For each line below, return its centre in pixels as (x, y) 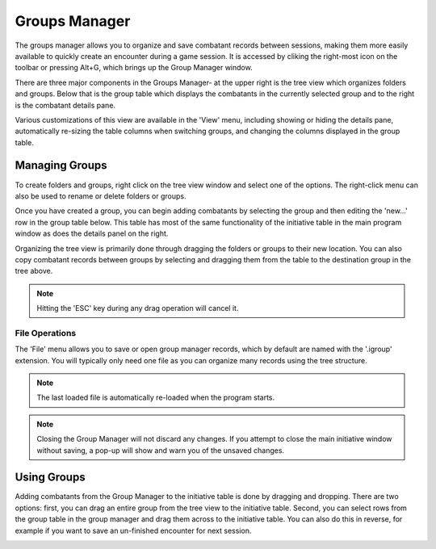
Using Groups (50, 478)
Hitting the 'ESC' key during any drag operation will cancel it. (138, 308)
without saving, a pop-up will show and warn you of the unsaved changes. (161, 450)
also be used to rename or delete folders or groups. (101, 196)
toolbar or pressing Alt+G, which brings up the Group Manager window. (134, 68)
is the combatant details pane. (65, 105)
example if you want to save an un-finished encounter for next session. (133, 530)
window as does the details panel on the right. (92, 233)
